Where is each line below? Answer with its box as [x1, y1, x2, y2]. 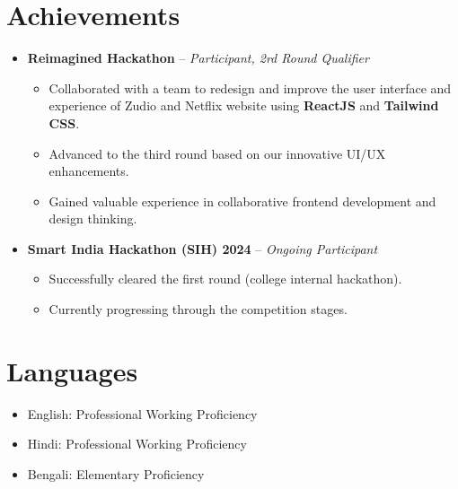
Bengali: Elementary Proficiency [27, 464, 205, 483]
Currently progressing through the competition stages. [48, 300, 348, 319]
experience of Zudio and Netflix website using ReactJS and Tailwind [48, 96, 439, 115]
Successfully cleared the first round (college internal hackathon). [48, 269, 402, 288]
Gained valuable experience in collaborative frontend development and [48, 191, 436, 210]
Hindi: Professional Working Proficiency [27, 434, 247, 453]
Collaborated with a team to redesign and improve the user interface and [48, 78, 452, 97]
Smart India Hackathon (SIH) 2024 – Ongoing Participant [27, 239, 378, 258]
